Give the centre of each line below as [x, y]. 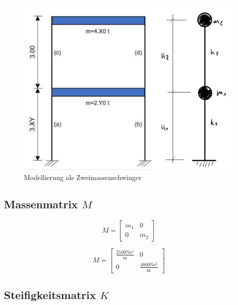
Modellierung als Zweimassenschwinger [83, 177]
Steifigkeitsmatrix [50, 295]
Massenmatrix [41, 204]
